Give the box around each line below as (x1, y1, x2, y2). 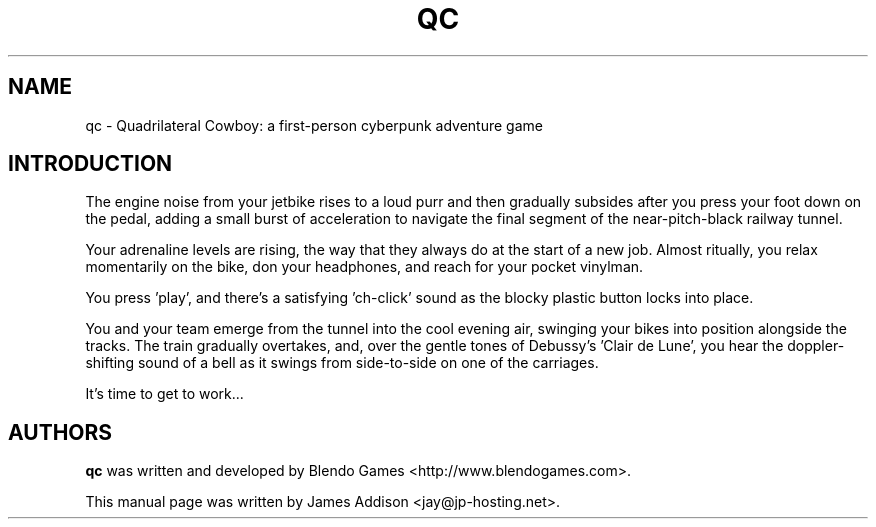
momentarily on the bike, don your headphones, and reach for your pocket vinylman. (85, 258, 644, 276)
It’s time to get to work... (85, 385, 244, 403)
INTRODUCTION (8, 151, 173, 177)
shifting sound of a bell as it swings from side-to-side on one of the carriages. (85, 354, 599, 372)
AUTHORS (8, 419, 113, 445)
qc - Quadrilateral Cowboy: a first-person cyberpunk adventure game (85, 116, 543, 134)
